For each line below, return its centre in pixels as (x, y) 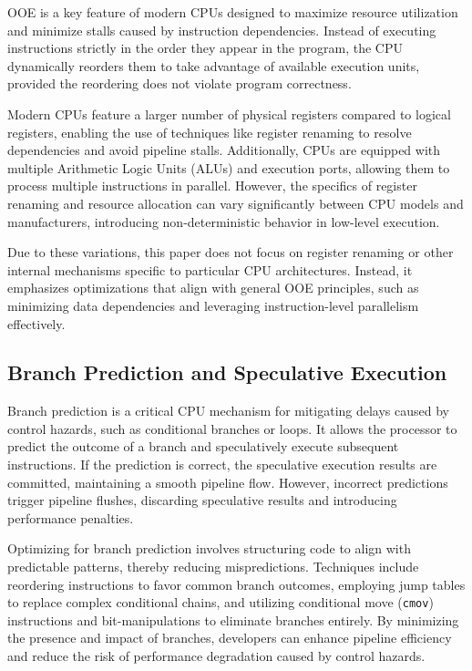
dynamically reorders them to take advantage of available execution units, (214, 65)
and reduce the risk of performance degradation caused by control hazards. (216, 656)
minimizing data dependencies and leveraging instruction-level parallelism (213, 305)
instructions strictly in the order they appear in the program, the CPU (205, 48)
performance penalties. (71, 517)
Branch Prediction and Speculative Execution (227, 372)
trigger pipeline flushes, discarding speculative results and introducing (202, 500)
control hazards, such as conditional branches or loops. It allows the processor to (232, 428)
